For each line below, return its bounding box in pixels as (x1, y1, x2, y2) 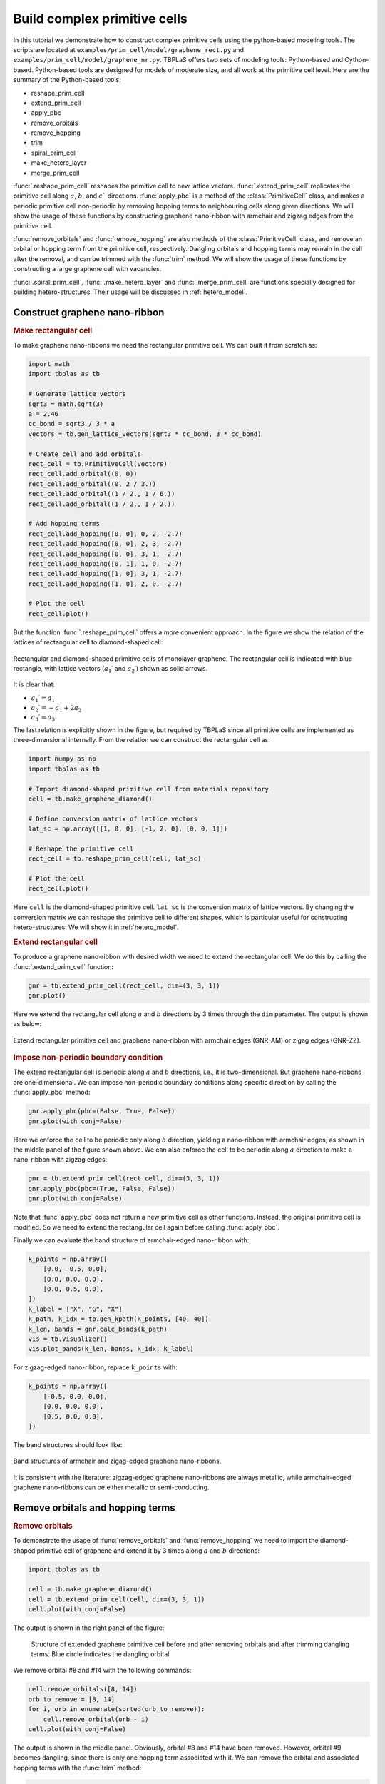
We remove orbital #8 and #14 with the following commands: (13, 1666, 192, 1675)
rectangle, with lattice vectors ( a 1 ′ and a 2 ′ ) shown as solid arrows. (13, 664, 208, 674)
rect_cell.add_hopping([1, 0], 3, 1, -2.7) (28, 569, 183, 578)
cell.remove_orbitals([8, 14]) (28, 1685, 138, 1693)
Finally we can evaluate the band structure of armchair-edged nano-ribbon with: (13, 1235, 250, 1245)
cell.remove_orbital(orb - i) (43, 1715, 149, 1723)
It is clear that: (13, 680, 56, 689)
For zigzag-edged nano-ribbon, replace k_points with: (13, 1363, 178, 1372)
